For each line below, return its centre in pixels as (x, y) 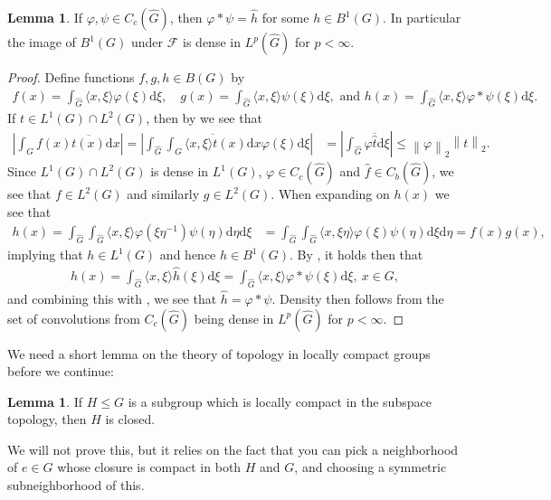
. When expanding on (330, 194)
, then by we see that (204, 118)
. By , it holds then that (356, 255)
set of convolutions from (74, 318)
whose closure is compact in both (149, 467)
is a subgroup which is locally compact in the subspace (280, 401)
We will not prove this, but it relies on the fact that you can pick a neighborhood (233, 449)
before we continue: (61, 371)
